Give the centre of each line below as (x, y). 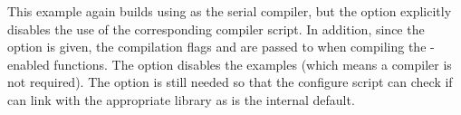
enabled (29, 64)
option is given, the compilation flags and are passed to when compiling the (217, 47)
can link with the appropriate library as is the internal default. (181, 99)
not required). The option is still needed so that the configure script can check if (230, 82)
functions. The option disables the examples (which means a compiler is (253, 64)
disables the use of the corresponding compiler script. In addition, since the (216, 29)
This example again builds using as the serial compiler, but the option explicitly (230, 11)
